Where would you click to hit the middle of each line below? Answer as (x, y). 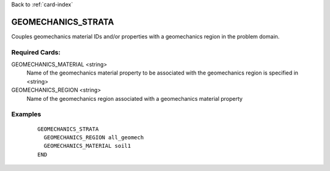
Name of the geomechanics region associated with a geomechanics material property (134, 98)
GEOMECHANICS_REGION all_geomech (94, 137)
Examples (26, 114)
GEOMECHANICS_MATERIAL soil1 (87, 146)
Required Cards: (36, 52)
